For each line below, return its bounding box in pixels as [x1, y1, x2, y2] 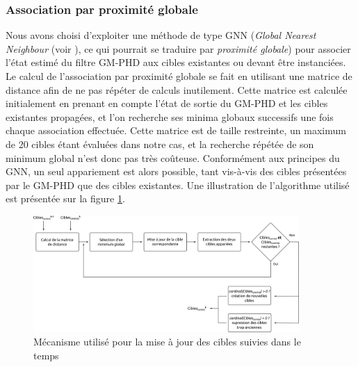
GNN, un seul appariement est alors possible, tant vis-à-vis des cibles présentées [6, 164, 347, 179]
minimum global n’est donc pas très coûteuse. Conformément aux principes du [6, 150, 340, 165]
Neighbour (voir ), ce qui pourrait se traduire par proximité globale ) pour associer [6, 41, 351, 56]
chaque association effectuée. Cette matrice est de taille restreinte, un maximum [6, 123, 346, 138]
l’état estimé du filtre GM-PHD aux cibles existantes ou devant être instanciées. [6, 55, 346, 70]
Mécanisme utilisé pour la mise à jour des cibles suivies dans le [33, 334, 301, 349]
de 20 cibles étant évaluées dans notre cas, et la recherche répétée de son [6, 136, 314, 151]
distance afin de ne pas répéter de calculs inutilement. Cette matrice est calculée [6, 82, 348, 97]
